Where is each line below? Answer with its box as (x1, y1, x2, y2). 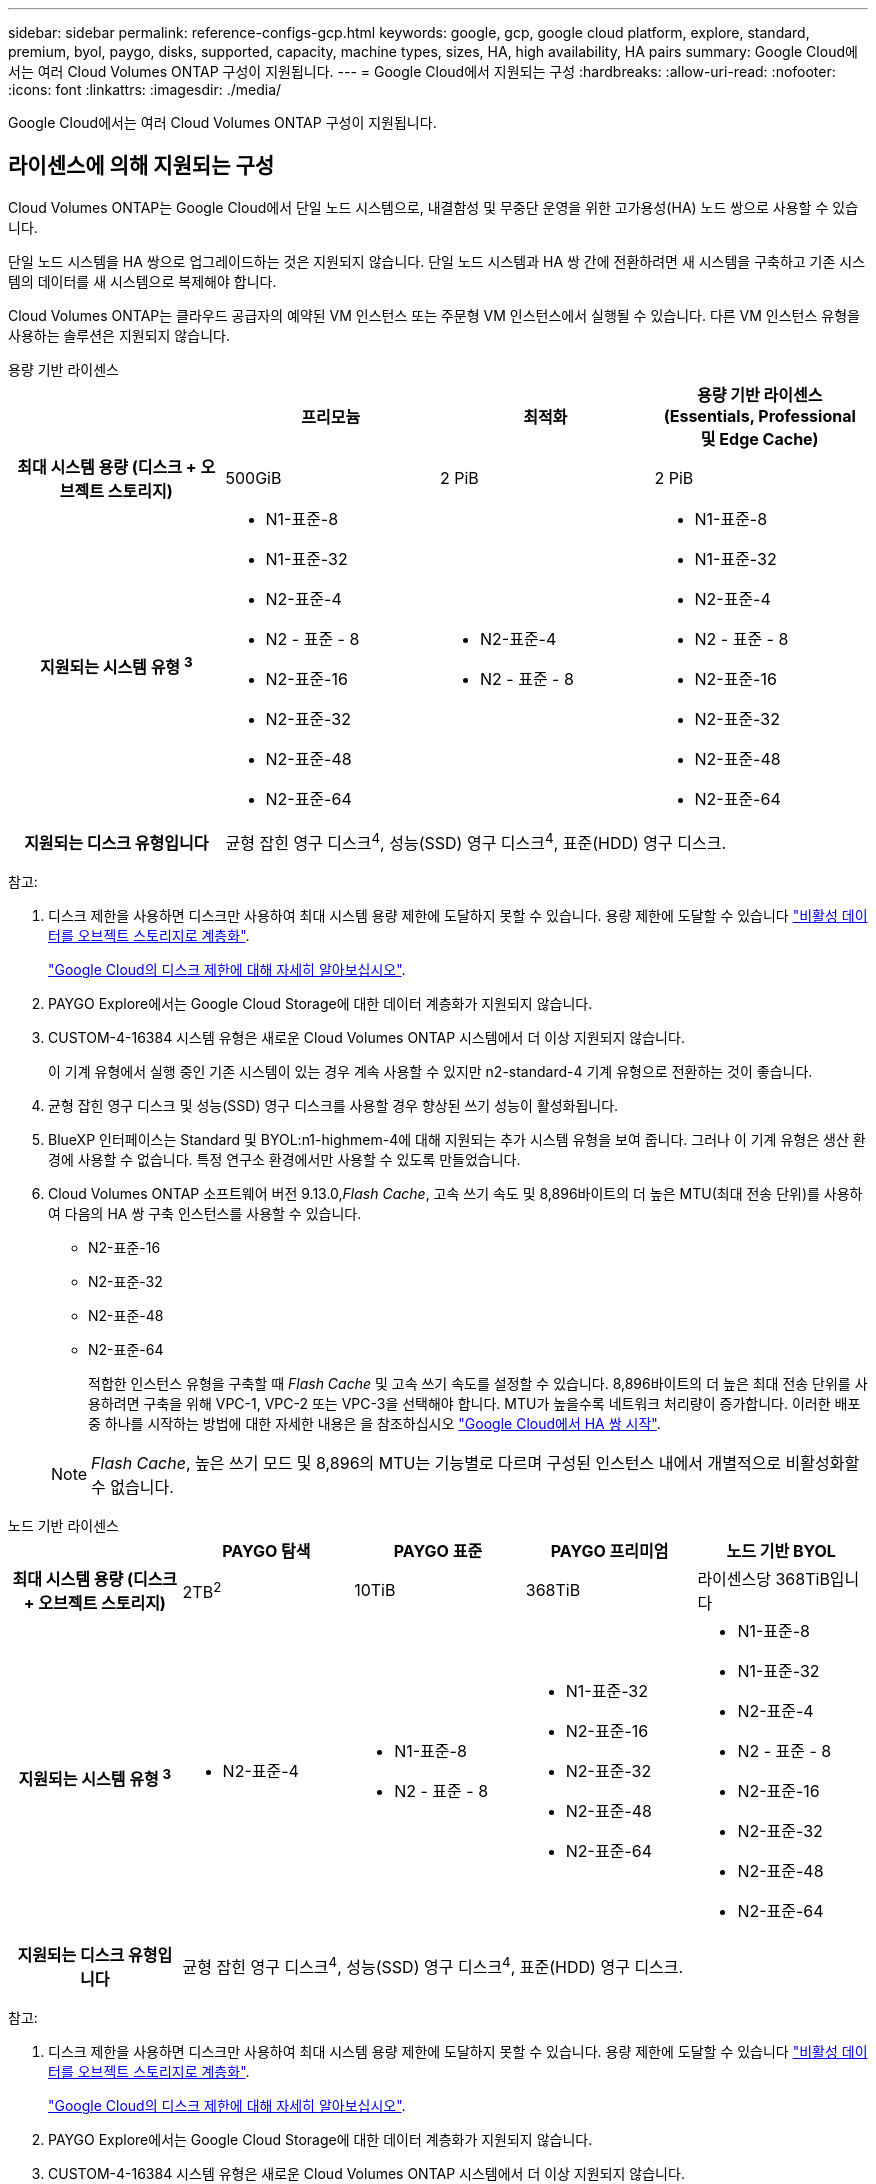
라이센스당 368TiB (697, 1569, 830, 1590)
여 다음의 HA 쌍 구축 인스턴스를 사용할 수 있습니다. (48, 1205, 362, 1223)
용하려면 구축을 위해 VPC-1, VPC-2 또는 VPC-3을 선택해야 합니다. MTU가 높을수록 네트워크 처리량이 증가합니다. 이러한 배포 (88, 1395, 861, 1413)
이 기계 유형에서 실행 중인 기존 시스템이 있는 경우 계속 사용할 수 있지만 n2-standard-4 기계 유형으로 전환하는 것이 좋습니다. (48, 1063, 813, 1081)
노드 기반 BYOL (726, 1541, 836, 1562)
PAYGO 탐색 (222, 1541, 311, 1562)
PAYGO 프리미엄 (550, 1541, 669, 1562)
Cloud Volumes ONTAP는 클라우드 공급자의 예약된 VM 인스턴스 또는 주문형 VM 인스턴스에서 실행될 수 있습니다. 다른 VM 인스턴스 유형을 (8, 306, 860, 324)
